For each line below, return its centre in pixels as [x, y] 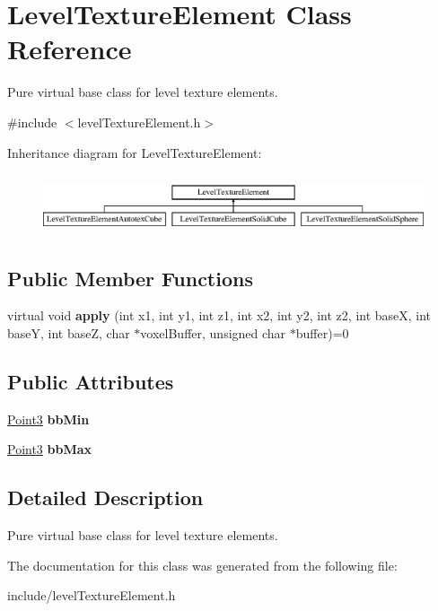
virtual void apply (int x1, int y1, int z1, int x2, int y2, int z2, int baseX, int [219, 315]
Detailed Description [105, 498]
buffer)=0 [322, 332]
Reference [70, 49]
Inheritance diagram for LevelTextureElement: [135, 152]
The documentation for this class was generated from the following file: [202, 565]
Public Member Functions [130, 278]
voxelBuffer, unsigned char [213, 332]
